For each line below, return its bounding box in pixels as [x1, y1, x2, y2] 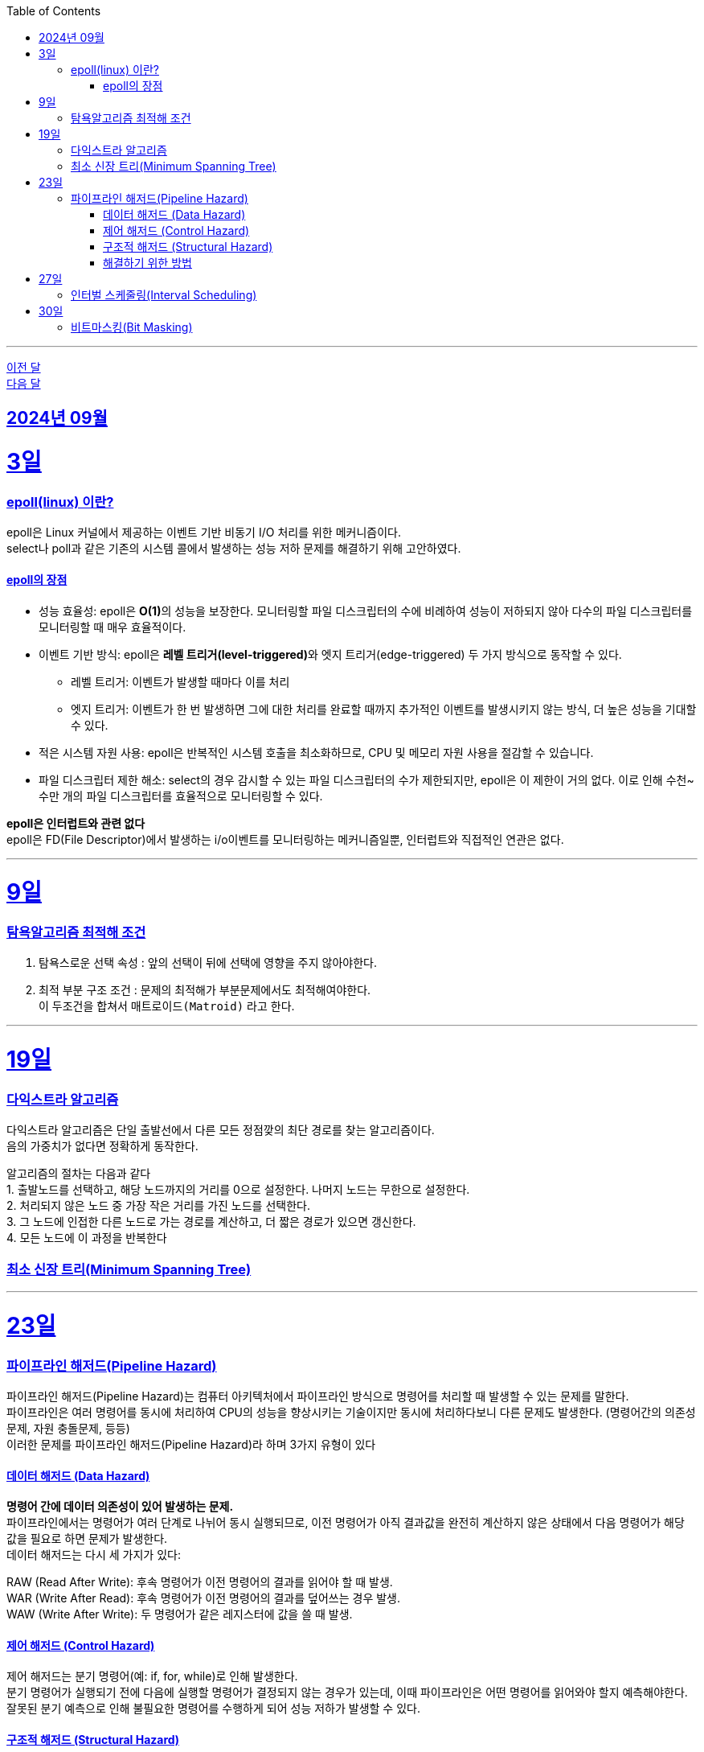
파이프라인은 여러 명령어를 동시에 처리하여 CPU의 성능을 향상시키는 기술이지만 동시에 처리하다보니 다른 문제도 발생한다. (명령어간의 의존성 [6, 1404, 696, 1419]
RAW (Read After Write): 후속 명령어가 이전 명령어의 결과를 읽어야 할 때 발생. [6, 1575, 393, 1590]
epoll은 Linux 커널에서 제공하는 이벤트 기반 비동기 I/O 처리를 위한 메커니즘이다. [6, 525, 401, 540]
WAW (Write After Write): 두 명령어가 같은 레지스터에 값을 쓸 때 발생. [6, 1607, 353, 1622]
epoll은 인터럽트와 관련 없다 [6, 816, 145, 830]
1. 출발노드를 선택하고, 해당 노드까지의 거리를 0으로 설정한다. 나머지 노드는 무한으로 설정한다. [6, 1182, 470, 1197]
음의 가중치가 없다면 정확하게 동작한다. [6, 1139, 199, 1154]
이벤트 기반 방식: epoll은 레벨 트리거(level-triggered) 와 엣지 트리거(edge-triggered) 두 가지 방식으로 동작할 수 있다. [39, 647, 622, 661]
